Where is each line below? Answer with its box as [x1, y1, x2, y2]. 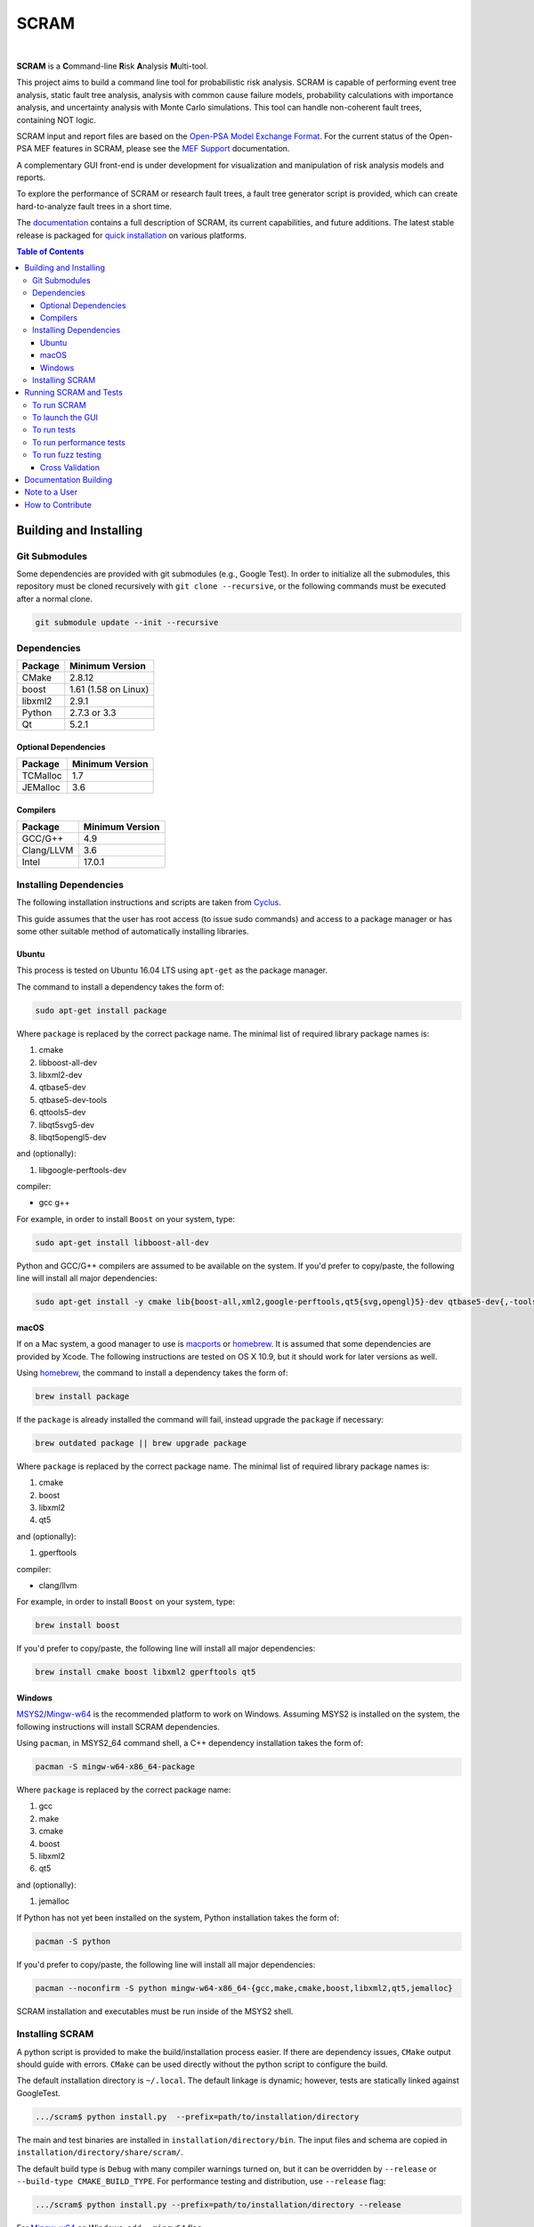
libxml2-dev [38, 1069, 83, 1080]
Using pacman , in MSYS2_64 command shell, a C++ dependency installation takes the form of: [16, 1738, 364, 1749]
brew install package [35, 1391, 130, 1401]
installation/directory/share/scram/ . [16, 2147, 184, 2158]
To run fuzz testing [32, 450, 101, 461]
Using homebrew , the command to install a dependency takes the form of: [16, 1367, 288, 1378]
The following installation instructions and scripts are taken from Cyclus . [16, 897, 282, 908]
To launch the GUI [32, 412, 98, 423]
